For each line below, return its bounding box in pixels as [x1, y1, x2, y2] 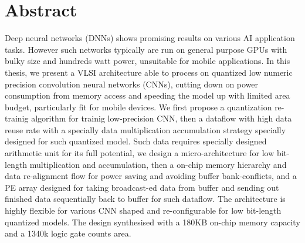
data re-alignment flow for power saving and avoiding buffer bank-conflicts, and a [5, 170, 297, 182]
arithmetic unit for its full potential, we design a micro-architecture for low [5, 147, 274, 159]
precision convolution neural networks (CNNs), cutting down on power [5, 77, 259, 90]
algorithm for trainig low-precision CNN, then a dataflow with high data [31, 112, 292, 124]
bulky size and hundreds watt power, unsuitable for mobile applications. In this [5, 55, 290, 67]
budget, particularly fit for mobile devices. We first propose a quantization [5, 100, 272, 113]
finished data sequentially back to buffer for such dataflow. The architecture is [5, 193, 286, 205]
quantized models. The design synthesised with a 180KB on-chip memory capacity [5, 215, 300, 228]
